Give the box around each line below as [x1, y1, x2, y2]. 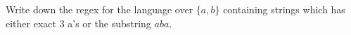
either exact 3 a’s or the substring [6, 15, 151, 30]
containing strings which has [223, 2, 345, 16]
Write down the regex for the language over [6, 2, 193, 16]
